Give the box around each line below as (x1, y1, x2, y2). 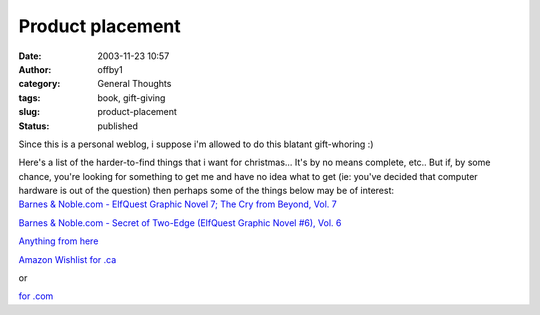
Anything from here (18, 235, 99, 247)
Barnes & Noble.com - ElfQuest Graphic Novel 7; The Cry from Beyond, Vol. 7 (18, 198, 337, 210)
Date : (18, 50, 42, 62)
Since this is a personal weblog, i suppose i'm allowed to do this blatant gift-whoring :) (18, 138, 374, 150)
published (97, 120, 139, 132)
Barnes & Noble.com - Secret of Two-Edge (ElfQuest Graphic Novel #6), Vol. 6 (18, 216, 342, 229)
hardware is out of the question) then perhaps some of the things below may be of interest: (18, 185, 395, 197)
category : (18, 78, 61, 90)
